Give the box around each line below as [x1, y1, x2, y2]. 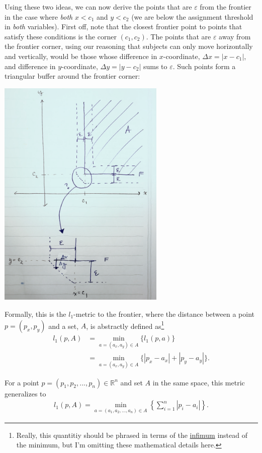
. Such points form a [172, 61, 236, 71]
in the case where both [5, 11, 73, 22]
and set [120, 377, 143, 387]
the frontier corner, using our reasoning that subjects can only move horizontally [5, 41, 253, 51]
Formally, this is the [5, 308, 66, 319]
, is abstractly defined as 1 [86, 319, 164, 331]
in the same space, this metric [152, 377, 245, 387]
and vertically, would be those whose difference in [5, 50, 157, 61]
